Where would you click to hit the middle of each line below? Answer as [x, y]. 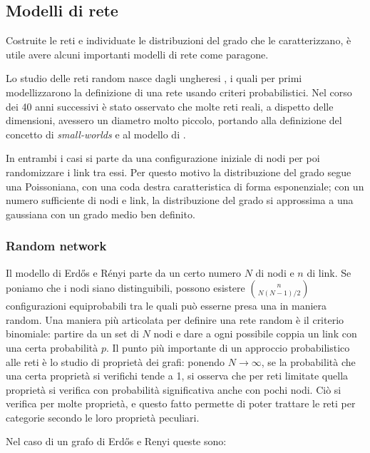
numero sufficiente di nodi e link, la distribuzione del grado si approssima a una [180, 200]
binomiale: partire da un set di [72, 334]
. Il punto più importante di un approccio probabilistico [228, 347]
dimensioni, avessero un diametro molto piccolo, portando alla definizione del [174, 120]
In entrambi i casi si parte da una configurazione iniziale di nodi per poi [163, 158]
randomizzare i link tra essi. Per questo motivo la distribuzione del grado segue [179, 172]
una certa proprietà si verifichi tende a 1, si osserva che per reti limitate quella [177, 376]
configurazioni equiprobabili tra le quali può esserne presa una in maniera [166, 306]
